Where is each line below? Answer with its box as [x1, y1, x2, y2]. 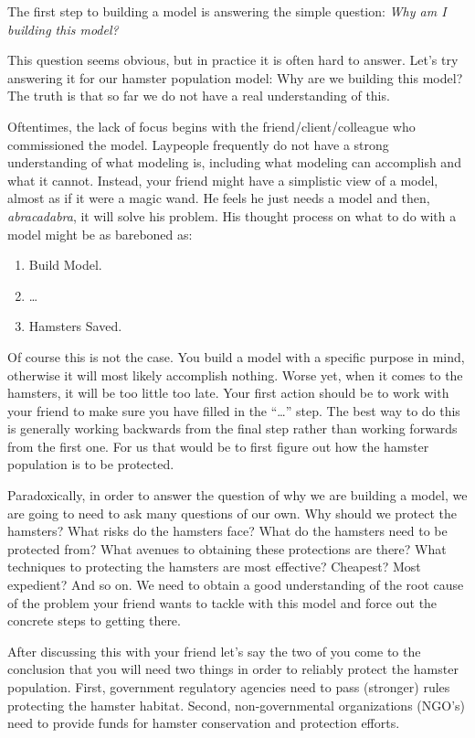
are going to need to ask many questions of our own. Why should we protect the [7, 503, 457, 522]
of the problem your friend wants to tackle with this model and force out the [7, 593, 438, 612]
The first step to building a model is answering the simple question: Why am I [7, 2, 447, 20]
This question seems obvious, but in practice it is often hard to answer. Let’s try [7, 50, 459, 70]
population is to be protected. [7, 455, 174, 474]
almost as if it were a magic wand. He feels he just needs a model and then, [7, 188, 430, 208]
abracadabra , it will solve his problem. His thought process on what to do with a [7, 206, 457, 225]
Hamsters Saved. [28, 316, 122, 336]
